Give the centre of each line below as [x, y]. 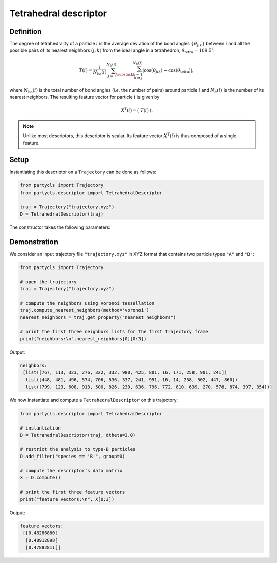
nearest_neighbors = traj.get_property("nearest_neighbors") [98, 317]
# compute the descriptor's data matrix [71, 471]
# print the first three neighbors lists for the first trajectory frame [114, 332]
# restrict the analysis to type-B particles [78, 449]
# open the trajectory [48, 282]
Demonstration [34, 242]
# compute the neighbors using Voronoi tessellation [87, 303]
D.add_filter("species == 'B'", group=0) [73, 457]
